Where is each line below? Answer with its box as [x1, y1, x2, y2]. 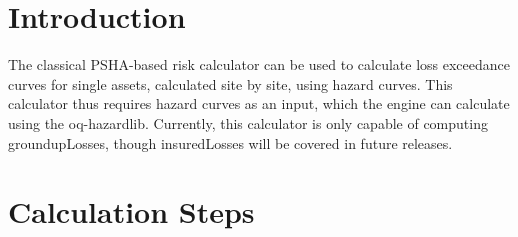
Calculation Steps [8, 191, 255, 232]
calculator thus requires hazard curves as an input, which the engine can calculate [8, 93, 510, 114]
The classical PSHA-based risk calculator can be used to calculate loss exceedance [8, 54, 511, 75]
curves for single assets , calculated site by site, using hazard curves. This [8, 73, 453, 94]
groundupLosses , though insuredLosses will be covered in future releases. [8, 132, 453, 153]
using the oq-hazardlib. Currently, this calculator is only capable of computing [8, 112, 488, 133]
